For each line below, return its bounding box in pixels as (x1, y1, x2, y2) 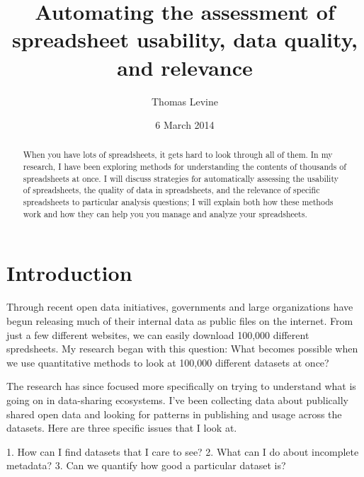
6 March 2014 (155, 117, 215, 132)
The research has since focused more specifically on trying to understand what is (6, 379, 356, 393)
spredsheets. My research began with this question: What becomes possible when (6, 341, 358, 356)
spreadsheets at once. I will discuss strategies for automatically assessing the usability (23, 172, 339, 184)
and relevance (117, 52, 253, 81)
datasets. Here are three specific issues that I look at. (6, 420, 237, 435)
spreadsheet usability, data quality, (12, 25, 358, 54)
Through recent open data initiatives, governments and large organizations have (6, 299, 353, 314)
